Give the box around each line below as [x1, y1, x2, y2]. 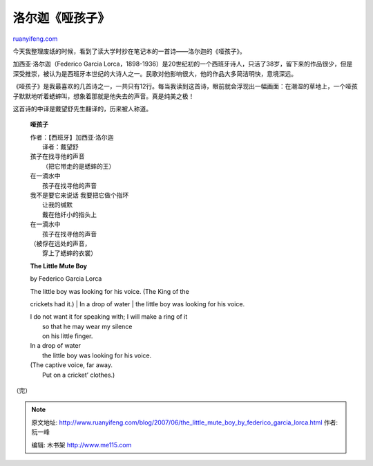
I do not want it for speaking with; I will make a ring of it [30, 313, 188, 321]
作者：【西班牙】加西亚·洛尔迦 [30, 133, 114, 141]
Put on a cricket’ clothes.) [42, 371, 115, 379]
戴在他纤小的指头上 [42, 210, 97, 218]
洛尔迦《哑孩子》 [12, 10, 111, 26]
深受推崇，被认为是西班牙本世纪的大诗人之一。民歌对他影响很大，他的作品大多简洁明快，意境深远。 [12, 69, 297, 77]
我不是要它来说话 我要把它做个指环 [30, 191, 129, 200]
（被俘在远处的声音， [30, 239, 91, 248]
